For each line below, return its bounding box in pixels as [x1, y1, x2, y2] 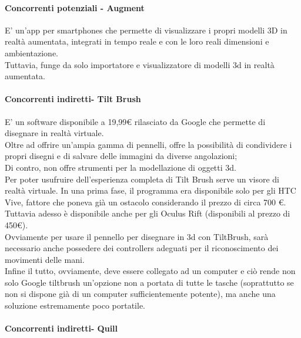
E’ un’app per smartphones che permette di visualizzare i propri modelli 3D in [5, 23, 287, 36]
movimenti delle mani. [5, 253, 85, 265]
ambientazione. [5, 46, 58, 59]
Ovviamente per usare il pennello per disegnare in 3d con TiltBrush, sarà [5, 230, 269, 242]
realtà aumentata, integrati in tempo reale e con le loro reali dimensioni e [5, 35, 269, 48]
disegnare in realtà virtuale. [5, 127, 104, 139]
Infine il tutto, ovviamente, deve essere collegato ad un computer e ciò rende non [5, 265, 296, 277]
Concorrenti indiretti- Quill [5, 322, 118, 334]
